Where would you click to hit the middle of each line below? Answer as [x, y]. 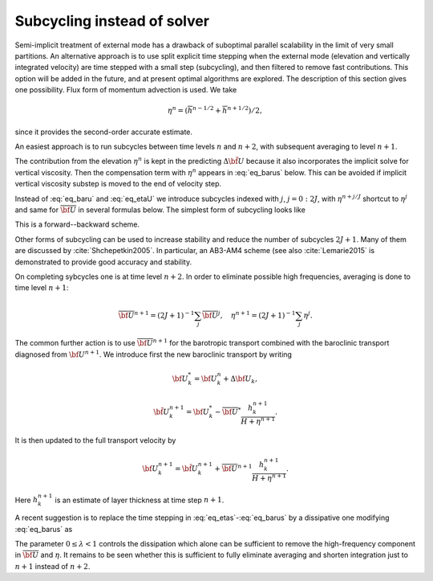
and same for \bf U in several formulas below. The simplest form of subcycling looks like [160, 210]
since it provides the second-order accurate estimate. [103, 132]
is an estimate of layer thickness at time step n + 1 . [140, 500]
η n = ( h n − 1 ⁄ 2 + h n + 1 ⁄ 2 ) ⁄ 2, [214, 110]
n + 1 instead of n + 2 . [53, 566]
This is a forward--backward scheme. [77, 224]
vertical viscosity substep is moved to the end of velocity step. [118, 184]
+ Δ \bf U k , [241, 379]
